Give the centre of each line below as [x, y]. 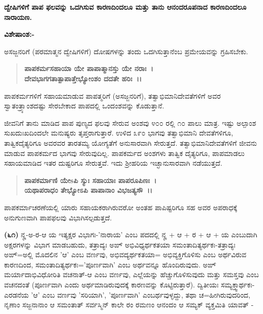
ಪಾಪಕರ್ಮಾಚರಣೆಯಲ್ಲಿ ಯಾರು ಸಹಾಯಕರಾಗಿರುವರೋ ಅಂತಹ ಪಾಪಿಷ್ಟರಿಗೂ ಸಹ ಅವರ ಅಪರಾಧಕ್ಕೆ [121, 207]
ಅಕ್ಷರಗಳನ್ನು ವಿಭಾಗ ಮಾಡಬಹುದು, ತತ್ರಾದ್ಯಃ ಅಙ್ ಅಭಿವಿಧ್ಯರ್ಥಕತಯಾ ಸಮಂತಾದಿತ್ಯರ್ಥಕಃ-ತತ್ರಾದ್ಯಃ [120, 244]
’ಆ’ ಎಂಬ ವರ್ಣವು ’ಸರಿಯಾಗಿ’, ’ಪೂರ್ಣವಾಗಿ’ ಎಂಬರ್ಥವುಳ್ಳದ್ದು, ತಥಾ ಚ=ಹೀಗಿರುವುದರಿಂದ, [141, 294]
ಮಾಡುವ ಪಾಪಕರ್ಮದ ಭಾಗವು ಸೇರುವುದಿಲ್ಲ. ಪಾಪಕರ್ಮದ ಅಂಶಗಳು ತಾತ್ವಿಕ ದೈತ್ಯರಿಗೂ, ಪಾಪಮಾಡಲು [125, 153]
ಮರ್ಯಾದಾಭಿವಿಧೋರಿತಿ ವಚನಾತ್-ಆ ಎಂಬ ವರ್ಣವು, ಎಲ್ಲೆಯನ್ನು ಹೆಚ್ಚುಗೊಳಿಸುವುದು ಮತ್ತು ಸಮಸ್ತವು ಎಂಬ [131, 274]
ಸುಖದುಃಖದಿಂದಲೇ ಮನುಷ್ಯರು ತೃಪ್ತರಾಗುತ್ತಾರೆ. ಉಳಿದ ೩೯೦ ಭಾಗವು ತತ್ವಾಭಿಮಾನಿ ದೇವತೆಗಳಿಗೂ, [119, 133]
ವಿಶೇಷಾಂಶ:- [19, 34]
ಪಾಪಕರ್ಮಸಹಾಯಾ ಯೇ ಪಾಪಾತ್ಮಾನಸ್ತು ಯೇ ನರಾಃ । [89, 68]
